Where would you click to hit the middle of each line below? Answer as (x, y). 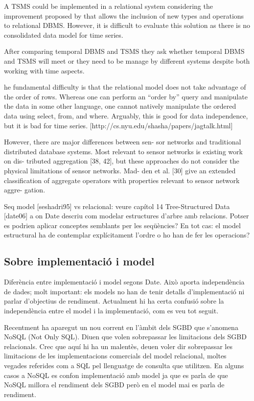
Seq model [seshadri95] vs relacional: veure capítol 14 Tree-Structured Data (117, 206)
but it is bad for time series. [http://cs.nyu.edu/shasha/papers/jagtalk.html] (118, 125)
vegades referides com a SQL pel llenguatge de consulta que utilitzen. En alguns (124, 366)
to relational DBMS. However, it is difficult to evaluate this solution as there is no (127, 25)
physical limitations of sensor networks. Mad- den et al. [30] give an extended (120, 170)
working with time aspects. (44, 70)
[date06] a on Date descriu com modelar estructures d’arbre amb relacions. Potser (127, 216)
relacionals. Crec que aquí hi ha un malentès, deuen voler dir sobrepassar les (118, 346)
